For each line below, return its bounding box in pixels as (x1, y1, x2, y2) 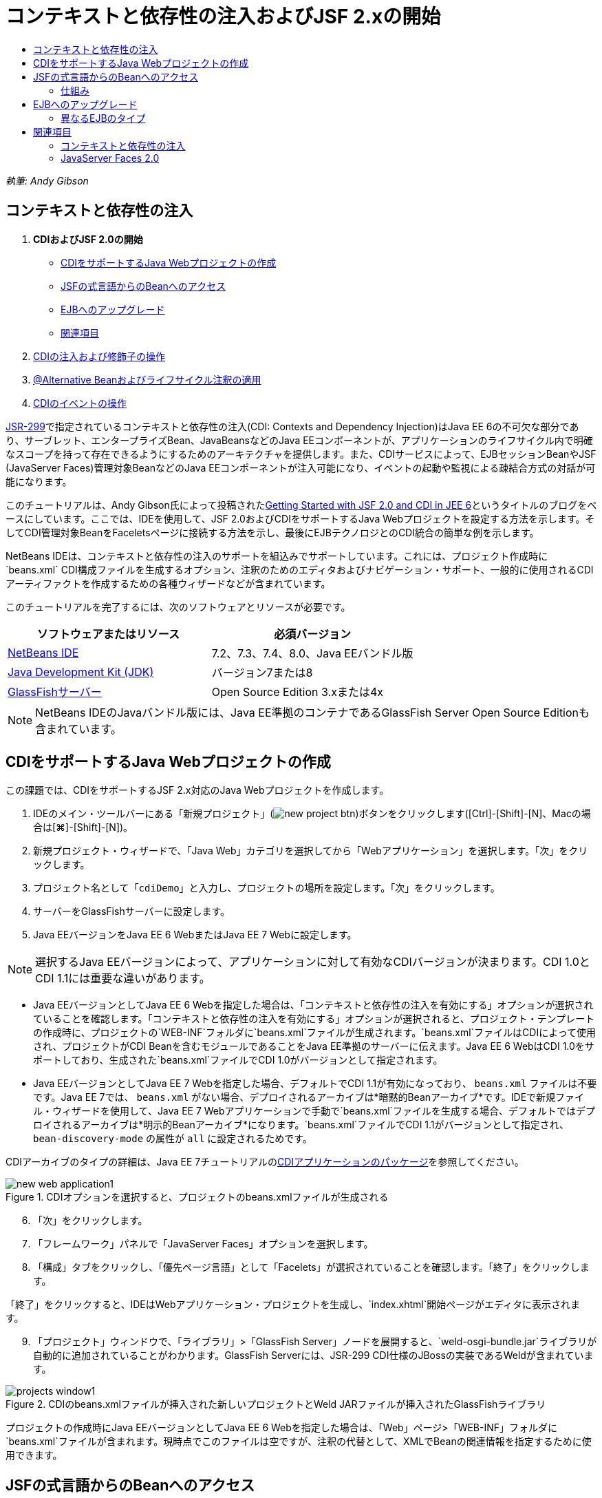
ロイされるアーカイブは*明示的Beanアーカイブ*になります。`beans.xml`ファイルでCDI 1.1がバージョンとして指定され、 (33, 1119, 569, 1131)
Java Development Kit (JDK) (8, 664, 154, 679)
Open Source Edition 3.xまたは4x (211, 684, 383, 699)
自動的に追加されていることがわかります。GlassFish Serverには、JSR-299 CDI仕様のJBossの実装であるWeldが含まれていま (33, 1349, 594, 1362)
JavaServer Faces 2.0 (61, 151, 160, 164)
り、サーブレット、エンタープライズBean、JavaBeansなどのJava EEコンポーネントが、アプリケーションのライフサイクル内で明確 (6, 434, 593, 446)
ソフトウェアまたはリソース (36, 626, 180, 641)
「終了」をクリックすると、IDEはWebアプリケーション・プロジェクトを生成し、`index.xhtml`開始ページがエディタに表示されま (6, 1298, 580, 1311)
